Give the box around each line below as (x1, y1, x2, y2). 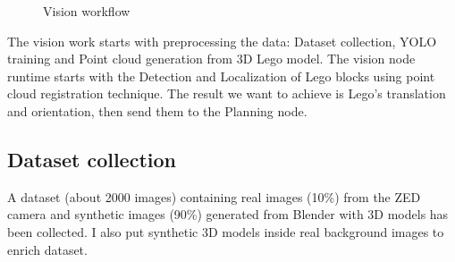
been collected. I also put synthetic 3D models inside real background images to (7, 222, 444, 241)
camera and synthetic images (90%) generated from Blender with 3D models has (7, 205, 449, 224)
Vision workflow (43, 2, 131, 20)
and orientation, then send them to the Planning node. (7, 101, 308, 120)
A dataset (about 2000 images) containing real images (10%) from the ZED (7, 187, 421, 206)
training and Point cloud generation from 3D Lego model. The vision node (7, 49, 416, 68)
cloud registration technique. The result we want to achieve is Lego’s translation (7, 84, 446, 103)
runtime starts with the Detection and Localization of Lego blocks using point (7, 66, 435, 85)
